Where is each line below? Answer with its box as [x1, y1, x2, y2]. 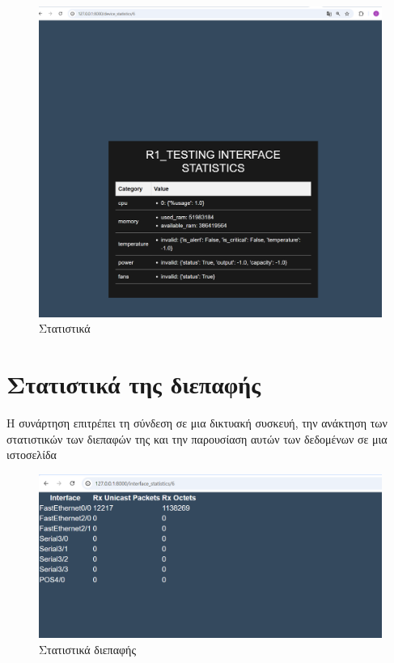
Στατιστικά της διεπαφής [6, 368, 261, 401]
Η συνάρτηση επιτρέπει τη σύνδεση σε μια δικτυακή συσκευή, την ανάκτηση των [6, 414, 388, 431]
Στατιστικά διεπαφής [39, 640, 136, 657]
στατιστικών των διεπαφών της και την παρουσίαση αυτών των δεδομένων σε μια [6, 430, 388, 447]
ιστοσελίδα [6, 446, 57, 463]
